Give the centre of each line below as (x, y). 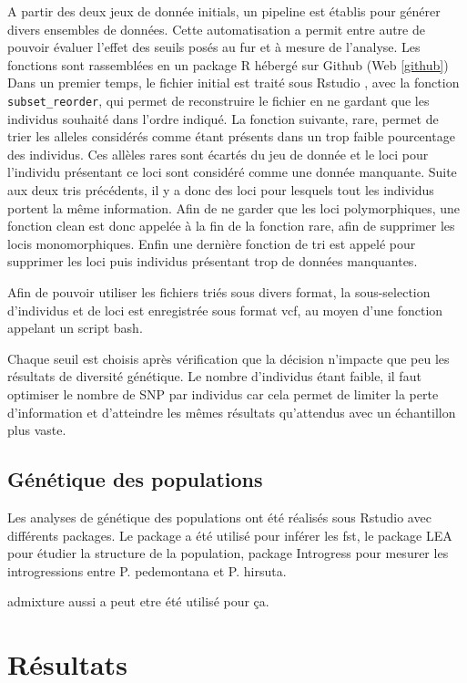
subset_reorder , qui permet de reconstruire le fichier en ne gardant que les (218, 100)
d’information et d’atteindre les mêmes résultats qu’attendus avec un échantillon (232, 412)
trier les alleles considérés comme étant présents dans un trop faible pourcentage (231, 136)
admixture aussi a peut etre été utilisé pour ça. (138, 601)
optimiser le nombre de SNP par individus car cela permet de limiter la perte (223, 393)
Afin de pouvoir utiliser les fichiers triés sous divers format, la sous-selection (219, 291)
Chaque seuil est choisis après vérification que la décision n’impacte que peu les (228, 358)
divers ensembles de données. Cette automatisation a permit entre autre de (216, 29)
